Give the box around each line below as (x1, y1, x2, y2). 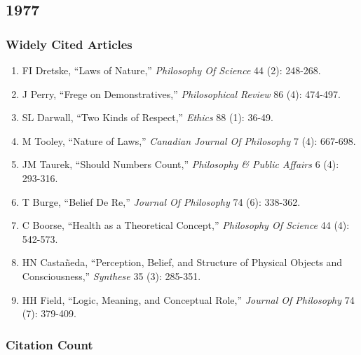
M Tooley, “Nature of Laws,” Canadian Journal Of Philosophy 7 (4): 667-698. (22, 133, 356, 148)
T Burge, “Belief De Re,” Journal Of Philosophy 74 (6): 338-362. (22, 194, 301, 209)
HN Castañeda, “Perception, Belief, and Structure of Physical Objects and (22, 255, 343, 270)
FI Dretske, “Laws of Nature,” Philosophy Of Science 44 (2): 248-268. (22, 63, 321, 77)
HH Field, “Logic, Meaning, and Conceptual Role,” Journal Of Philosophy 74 (22, 292, 355, 307)
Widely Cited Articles (6, 35, 132, 53)
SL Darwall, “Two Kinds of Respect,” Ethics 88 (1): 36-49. (22, 110, 273, 125)
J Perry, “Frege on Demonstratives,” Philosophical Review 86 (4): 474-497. (22, 86, 341, 101)
